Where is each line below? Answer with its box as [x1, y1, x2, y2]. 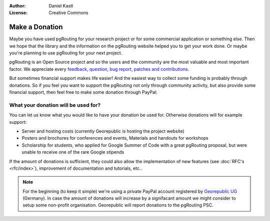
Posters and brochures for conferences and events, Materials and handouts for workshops [21, 135, 208, 141]
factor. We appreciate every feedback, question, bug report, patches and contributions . [9, 66, 189, 72]
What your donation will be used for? [9, 101, 101, 108]
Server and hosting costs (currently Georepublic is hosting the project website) [21, 128, 184, 134]
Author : [9, 3, 26, 8]
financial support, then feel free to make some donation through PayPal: [9, 89, 157, 95]
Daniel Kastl [48, 3, 73, 8]
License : [9, 10, 27, 16]
